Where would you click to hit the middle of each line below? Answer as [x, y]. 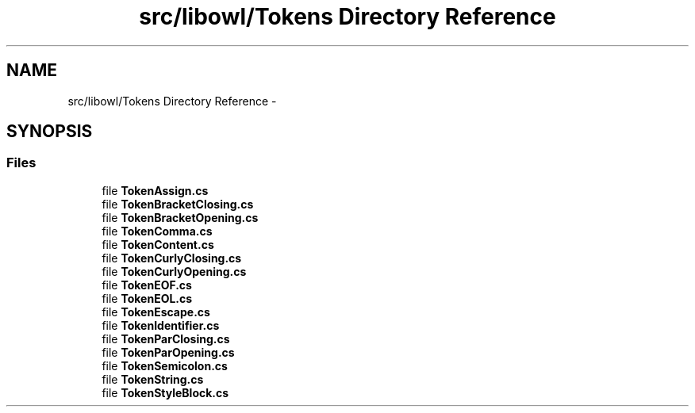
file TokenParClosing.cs [166, 338]
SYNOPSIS [50, 132]
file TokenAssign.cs [155, 190]
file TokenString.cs [153, 379]
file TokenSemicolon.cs [165, 365]
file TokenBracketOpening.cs [180, 217]
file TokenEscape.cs [156, 312]
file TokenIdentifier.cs [161, 325]
